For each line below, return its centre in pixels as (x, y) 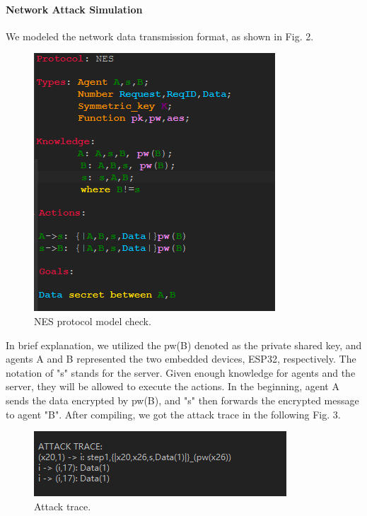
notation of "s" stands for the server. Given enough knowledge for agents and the (181, 372)
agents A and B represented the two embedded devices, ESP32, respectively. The (181, 359)
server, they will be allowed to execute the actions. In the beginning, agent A (173, 386)
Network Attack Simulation (74, 9)
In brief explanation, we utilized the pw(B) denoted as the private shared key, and (184, 345)
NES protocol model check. (93, 321)
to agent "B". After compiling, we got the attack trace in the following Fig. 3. (173, 414)
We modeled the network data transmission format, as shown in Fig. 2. (160, 36)
